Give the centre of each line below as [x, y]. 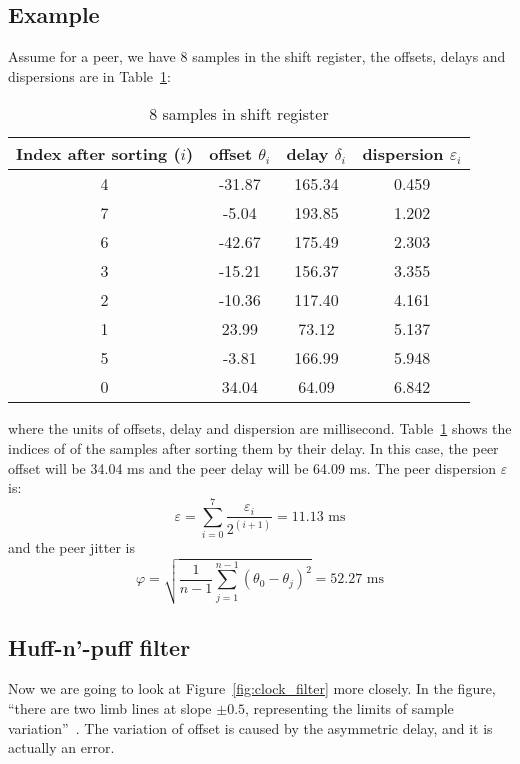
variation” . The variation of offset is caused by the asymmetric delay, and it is [250, 727]
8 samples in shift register [239, 114]
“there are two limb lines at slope [110, 708]
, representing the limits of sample [349, 708]
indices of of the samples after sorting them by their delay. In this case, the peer [253, 447]
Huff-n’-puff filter [99, 646]
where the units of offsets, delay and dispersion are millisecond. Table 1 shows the [260, 428]
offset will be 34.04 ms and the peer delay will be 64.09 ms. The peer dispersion [252, 467]
